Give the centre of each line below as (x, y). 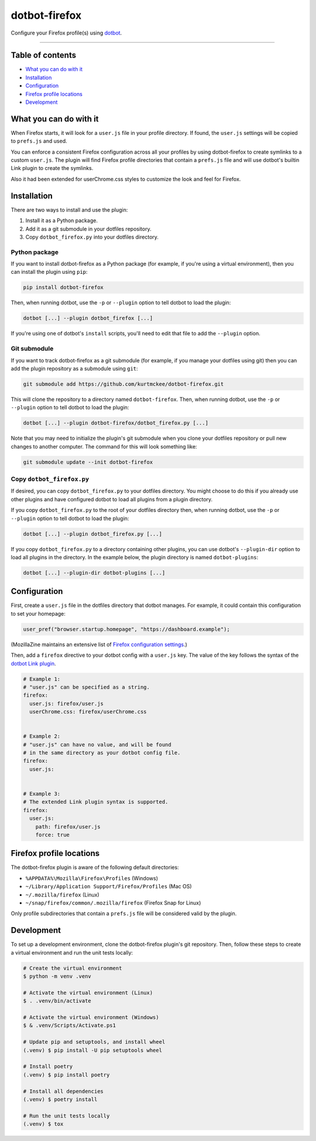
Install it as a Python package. (61, 220)
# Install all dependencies (63, 1091)
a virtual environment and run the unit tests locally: (72, 952)
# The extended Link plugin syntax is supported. (96, 802)
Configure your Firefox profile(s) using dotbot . (66, 33)
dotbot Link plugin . (33, 663)
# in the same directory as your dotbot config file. (102, 753)
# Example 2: (42, 736)
